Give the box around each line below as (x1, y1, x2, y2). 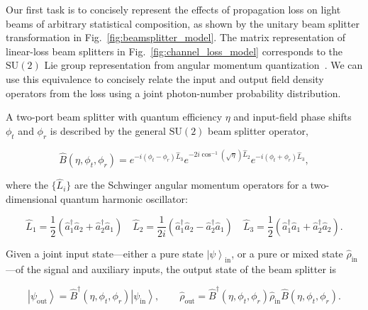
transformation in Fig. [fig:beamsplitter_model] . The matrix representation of (6, 30, 346, 45)
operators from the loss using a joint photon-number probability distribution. (6, 85, 341, 100)
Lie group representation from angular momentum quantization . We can (44, 57, 363, 72)
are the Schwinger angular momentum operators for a (74, 177, 308, 192)
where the (6, 177, 48, 192)
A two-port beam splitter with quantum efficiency (6, 109, 223, 124)
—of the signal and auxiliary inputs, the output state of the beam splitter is (6, 261, 337, 276)
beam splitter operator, (208, 123, 308, 138)
